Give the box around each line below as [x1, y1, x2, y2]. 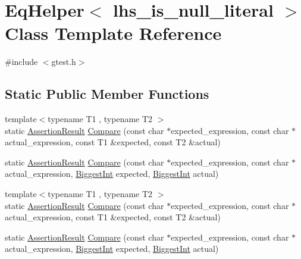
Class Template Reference [5, 21, 222, 45]
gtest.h [51, 55, 76, 68]
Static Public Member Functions [5, 85, 209, 103]
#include [5, 55, 38, 68]
